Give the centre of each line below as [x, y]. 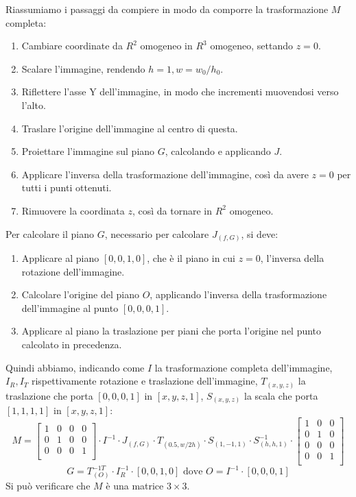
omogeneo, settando [252, 46]
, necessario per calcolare [157, 233]
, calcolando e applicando [218, 151]
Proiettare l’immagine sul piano [88, 151]
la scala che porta [281, 395]
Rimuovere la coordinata [73, 210]
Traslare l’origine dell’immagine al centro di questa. [130, 128]
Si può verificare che [48, 486]
